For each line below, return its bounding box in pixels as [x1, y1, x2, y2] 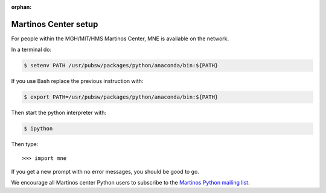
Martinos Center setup [11, 19, 98, 29]
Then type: [11, 141, 39, 148]
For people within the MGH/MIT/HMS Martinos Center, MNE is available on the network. [11, 35, 229, 42]
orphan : [11, 4, 32, 10]
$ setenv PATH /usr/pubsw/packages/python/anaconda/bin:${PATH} [24, 62, 219, 69]
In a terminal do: [11, 46, 51, 54]
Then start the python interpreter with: [11, 109, 107, 117]
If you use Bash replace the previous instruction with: [11, 78, 144, 85]
